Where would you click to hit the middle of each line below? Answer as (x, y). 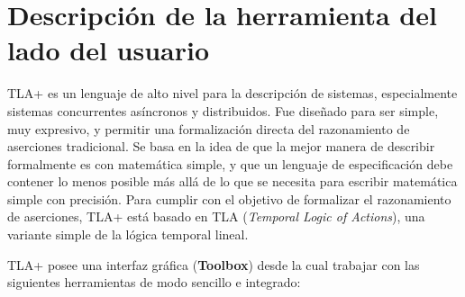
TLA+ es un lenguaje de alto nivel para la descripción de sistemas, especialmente (232, 93)
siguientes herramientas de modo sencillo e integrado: (154, 282)
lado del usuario (109, 50)
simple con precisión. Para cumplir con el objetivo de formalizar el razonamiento (229, 198)
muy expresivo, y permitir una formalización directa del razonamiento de (209, 128)
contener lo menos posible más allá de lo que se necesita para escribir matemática (232, 181)
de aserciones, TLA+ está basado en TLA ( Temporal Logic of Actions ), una (216, 216)
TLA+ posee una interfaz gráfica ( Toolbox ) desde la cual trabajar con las (214, 264)
